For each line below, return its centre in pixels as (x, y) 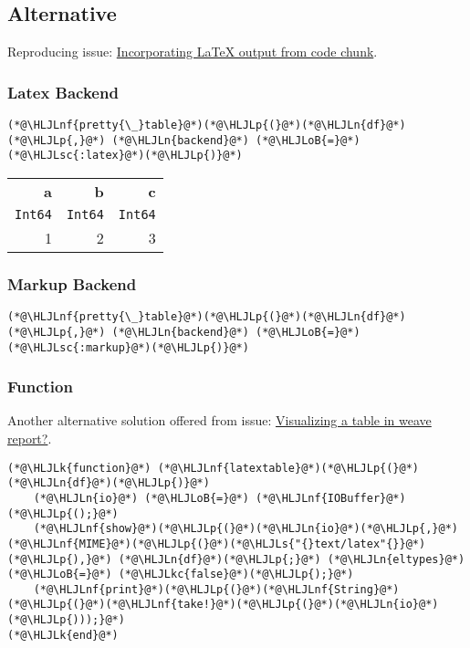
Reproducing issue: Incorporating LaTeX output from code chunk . (193, 52)
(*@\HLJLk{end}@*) (63, 635)
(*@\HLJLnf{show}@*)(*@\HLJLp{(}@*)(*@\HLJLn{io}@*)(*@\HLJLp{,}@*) (245, 529)
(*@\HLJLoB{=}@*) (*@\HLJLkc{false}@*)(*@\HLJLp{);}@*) (181, 575)
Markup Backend (72, 283)
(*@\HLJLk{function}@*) (79, 468)
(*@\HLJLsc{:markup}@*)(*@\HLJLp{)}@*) (128, 347)
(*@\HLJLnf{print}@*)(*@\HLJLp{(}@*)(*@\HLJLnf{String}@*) (216, 589)
